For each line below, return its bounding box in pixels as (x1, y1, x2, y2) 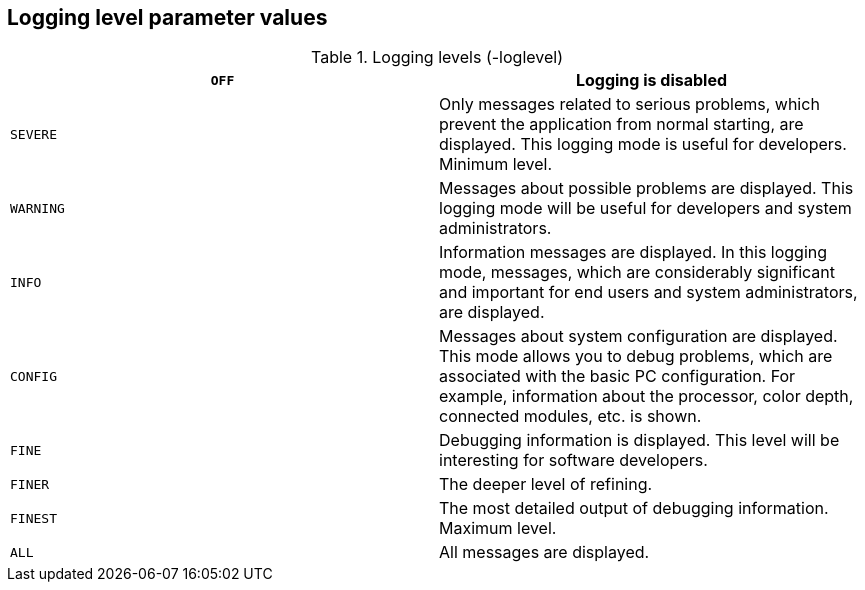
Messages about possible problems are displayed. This (439, 178, 854, 199)
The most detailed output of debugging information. (439, 498, 829, 519)
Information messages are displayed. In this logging (439, 242, 828, 263)
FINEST (10, 510, 57, 526)
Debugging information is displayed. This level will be (439, 430, 840, 451)
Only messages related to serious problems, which (439, 94, 820, 115)
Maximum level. (439, 518, 557, 539)
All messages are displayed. (439, 542, 650, 563)
